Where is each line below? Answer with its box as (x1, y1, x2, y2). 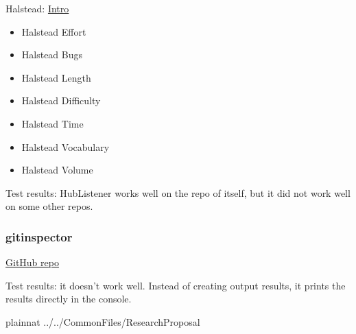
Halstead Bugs (21, 47, 83, 62)
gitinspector (5, 228, 73, 245)
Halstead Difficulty (21, 93, 101, 108)
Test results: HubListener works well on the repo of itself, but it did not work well (5, 185, 351, 200)
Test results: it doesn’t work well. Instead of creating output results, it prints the (5, 278, 346, 292)
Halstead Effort (21, 24, 86, 38)
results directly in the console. (5, 291, 132, 306)
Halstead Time (21, 116, 84, 130)
